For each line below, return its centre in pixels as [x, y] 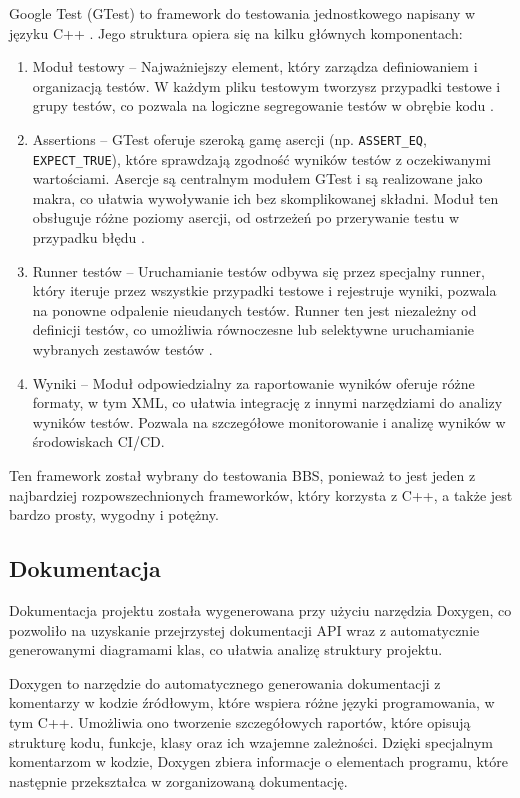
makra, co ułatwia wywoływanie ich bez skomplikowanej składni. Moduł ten [265, 197]
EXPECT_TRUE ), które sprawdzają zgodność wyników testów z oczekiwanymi [261, 158]
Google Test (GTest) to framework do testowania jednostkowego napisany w [242, 13]
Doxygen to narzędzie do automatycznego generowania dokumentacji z [225, 682]
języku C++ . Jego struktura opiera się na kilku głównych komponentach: [236, 32]
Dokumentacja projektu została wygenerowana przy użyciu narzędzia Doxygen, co [260, 609]
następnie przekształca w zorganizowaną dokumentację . [178, 780]
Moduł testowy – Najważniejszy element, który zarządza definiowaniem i [255, 66]
